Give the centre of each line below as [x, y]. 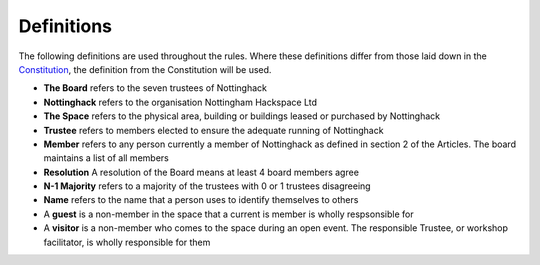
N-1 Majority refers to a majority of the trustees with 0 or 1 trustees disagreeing [207, 186]
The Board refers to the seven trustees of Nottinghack [155, 88]
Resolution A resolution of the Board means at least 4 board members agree [201, 172]
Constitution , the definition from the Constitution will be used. [145, 69]
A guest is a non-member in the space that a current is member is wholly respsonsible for [228, 214]
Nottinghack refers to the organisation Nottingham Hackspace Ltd [180, 102]
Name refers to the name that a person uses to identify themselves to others [201, 200]
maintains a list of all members [106, 158]
